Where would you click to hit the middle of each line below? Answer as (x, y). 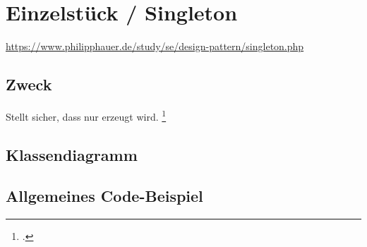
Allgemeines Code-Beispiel (104, 196)
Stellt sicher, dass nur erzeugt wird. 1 (86, 115)
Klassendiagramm (72, 154)
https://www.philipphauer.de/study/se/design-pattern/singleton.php (155, 46)
